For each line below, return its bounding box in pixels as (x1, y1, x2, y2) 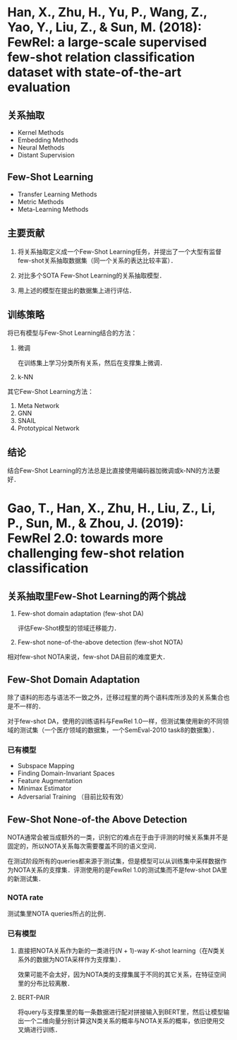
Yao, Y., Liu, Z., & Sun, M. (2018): (7, 19, 202, 35)
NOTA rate (7, 892, 44, 902)
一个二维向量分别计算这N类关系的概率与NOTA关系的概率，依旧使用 (23, 1016, 219, 1024)
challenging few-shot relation (7, 545, 185, 561)
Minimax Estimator (17, 784, 72, 793)
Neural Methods (17, 143, 65, 152)
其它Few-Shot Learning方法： (7, 388, 94, 396)
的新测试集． (7, 875, 44, 883)
